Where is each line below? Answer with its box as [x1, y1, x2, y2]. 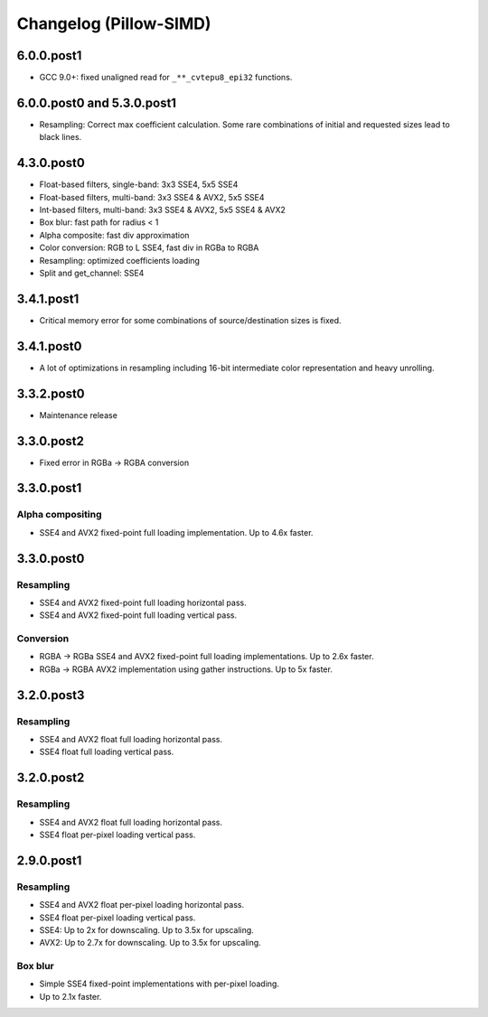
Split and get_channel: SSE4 [39, 267, 145, 278]
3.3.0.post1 [16, 481, 82, 496]
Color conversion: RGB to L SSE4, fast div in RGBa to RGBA [39, 242, 259, 253]
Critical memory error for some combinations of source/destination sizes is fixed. [39, 314, 343, 325]
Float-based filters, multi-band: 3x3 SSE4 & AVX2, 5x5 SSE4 [39, 191, 265, 202]
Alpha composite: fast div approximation [39, 229, 190, 240]
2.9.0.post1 [16, 853, 82, 868]
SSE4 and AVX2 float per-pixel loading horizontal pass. [39, 900, 244, 910]
